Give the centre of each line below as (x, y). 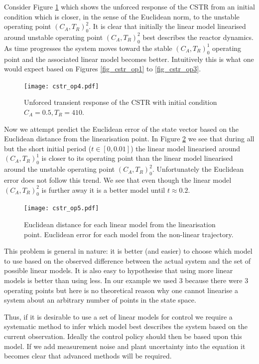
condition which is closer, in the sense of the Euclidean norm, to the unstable (122, 16)
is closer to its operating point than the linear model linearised (137, 158)
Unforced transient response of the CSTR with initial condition (121, 102)
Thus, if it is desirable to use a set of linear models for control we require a (118, 316)
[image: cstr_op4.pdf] (62, 86)
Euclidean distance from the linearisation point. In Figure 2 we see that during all (129, 139)
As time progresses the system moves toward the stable (88, 48)
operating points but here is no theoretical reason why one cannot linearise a (121, 290)
